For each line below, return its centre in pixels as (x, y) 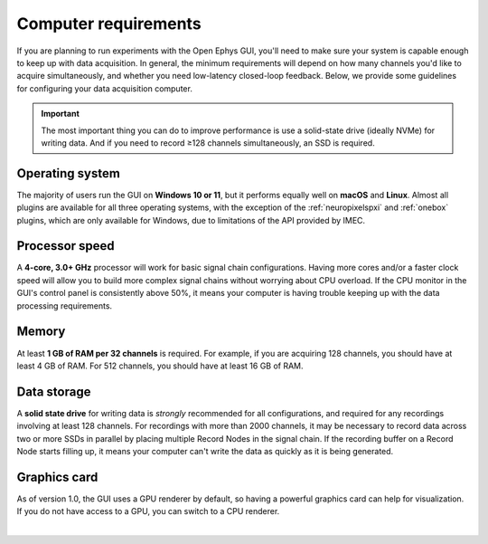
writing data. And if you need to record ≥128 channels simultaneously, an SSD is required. (208, 143)
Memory (41, 332)
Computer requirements (109, 24)
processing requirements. (65, 305)
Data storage (54, 391)
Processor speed (66, 246)
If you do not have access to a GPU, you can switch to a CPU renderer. (148, 511)
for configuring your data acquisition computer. (105, 88)
